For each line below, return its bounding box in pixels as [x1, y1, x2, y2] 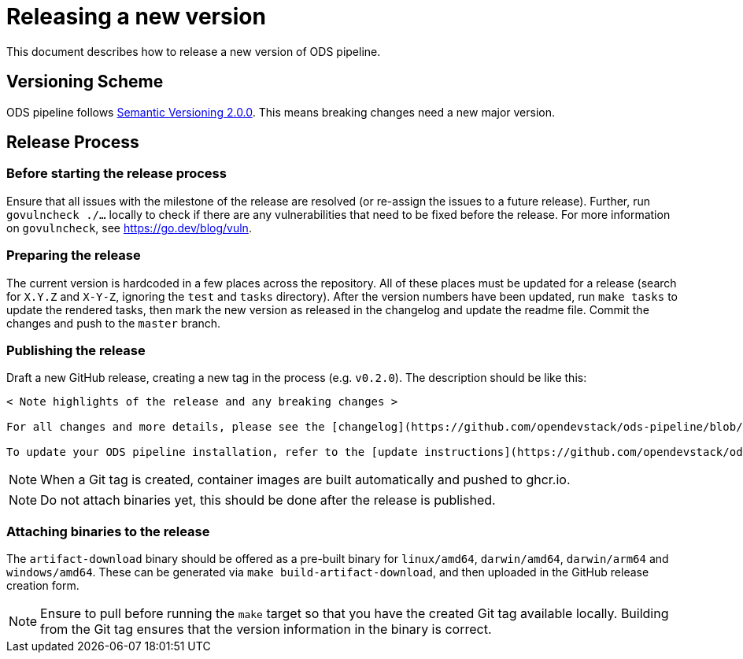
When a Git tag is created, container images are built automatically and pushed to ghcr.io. [40, 472, 571, 488]
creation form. [6, 579, 79, 593]
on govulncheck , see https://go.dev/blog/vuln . [6, 220, 252, 235]
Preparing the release [6, 247, 141, 264]
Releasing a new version [6, 3, 266, 30]
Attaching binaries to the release [6, 523, 210, 539]
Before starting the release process [6, 165, 227, 182]
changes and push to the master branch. [6, 316, 221, 330]
